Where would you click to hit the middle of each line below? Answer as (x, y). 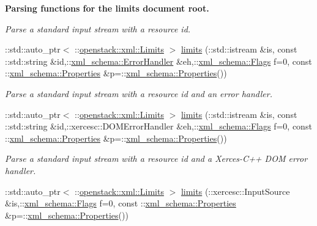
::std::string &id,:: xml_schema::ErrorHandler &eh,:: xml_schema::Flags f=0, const (158, 61)
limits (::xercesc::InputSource (235, 191)
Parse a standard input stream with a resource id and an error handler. (139, 93)
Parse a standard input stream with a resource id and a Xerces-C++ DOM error (156, 159)
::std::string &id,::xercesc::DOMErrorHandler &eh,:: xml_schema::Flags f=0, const (158, 126)
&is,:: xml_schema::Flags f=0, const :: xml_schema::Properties (121, 203)
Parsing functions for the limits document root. (107, 8)
